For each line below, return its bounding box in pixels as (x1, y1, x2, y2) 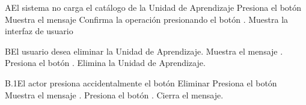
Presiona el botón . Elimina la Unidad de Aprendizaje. (5, 56, 206, 69)
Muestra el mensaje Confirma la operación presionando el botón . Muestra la (5, 13, 289, 25)
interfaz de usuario (5, 25, 73, 37)
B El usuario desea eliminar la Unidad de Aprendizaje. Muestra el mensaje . (5, 44, 283, 57)
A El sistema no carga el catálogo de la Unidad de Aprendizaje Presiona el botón (5, 1, 302, 13)
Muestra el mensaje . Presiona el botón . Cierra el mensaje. (5, 88, 224, 101)
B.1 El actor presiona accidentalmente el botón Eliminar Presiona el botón (5, 76, 277, 89)
